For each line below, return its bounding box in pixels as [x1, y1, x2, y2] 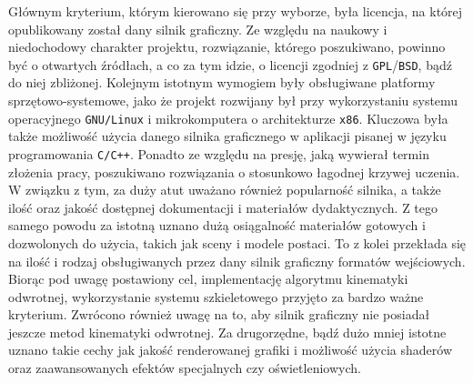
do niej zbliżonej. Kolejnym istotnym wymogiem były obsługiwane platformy [8, 73, 436, 92]
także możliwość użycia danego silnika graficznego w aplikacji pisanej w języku [8, 126, 447, 146]
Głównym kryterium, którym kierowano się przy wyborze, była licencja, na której [8, 2, 463, 20]
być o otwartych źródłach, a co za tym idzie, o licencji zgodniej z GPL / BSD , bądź [8, 55, 452, 74]
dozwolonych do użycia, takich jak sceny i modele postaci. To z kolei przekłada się [8, 233, 467, 252]
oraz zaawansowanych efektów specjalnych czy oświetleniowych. [8, 358, 361, 378]
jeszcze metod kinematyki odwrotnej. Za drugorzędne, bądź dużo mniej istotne [8, 322, 447, 341]
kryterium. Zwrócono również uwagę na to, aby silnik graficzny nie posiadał [8, 305, 430, 324]
